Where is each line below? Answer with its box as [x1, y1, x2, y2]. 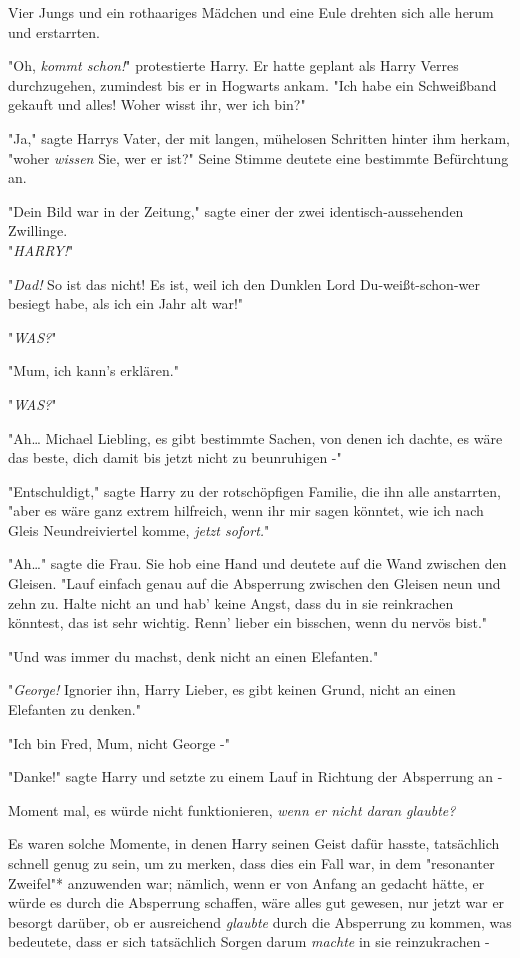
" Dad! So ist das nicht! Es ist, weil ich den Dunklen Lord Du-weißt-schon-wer [8, 273, 480, 294]
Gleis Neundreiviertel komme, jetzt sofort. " [8, 519, 270, 540]
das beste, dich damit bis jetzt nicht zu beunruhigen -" [8, 447, 342, 468]
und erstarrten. [8, 21, 100, 42]
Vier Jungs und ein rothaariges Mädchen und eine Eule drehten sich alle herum [8, 2, 494, 22]
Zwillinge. [8, 220, 68, 241]
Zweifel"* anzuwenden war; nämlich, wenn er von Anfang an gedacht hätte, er [8, 872, 485, 893]
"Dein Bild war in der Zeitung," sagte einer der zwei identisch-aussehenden [8, 200, 464, 221]
